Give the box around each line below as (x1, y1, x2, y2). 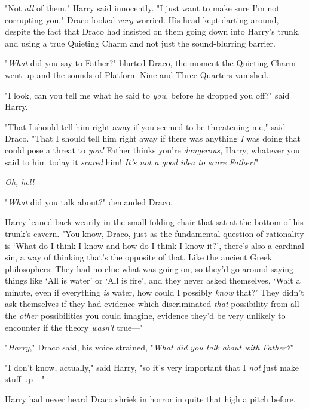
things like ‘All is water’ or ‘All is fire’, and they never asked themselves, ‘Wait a (5, 274, 301, 287)
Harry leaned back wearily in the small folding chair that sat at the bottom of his (5, 216, 304, 228)
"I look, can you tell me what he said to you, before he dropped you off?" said (5, 88, 290, 101)
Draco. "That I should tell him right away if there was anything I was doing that (5, 132, 301, 144)
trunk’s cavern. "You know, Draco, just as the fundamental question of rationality (5, 227, 304, 239)
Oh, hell (5, 176, 35, 188)
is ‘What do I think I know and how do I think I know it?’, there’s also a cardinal (5, 239, 304, 251)
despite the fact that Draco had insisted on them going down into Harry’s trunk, (5, 25, 301, 38)
